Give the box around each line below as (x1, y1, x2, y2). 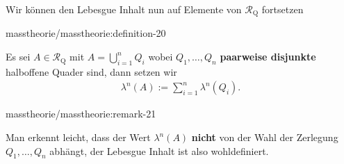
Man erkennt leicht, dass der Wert (6, 130, 151, 145)
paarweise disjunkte (220, 49, 316, 64)
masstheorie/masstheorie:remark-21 (6, 106, 156, 121)
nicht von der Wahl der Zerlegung (191, 130, 338, 145)
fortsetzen (261, 2, 304, 16)
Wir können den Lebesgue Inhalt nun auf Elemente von (6, 2, 242, 16)
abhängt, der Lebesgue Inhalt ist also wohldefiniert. (49, 143, 269, 158)
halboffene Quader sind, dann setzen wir (6, 64, 177, 79)
